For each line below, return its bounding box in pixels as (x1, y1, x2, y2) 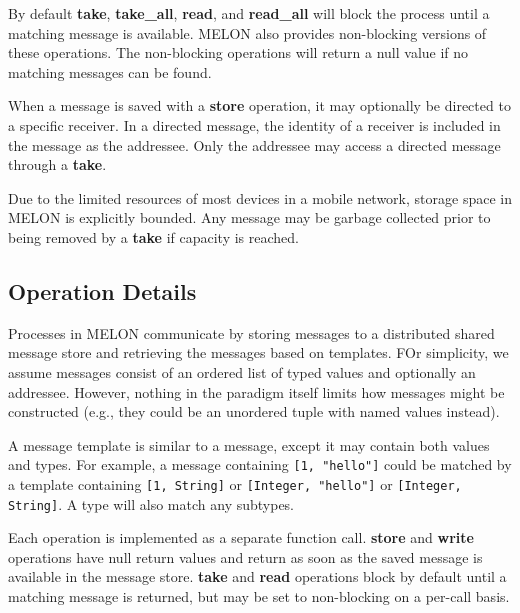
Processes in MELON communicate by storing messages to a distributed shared (8, 322, 495, 343)
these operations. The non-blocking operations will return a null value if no (8, 42, 469, 63)
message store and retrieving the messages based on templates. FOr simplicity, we (8, 342, 509, 363)
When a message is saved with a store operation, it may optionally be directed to (8, 95, 511, 116)
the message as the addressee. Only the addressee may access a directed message (8, 134, 501, 155)
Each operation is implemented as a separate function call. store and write (8, 527, 474, 548)
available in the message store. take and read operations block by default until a (8, 566, 507, 587)
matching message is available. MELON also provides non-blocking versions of (8, 22, 487, 43)
